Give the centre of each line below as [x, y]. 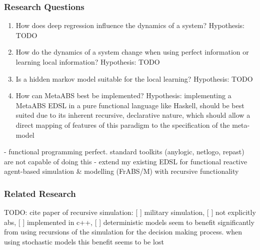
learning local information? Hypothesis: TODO [88, 62]
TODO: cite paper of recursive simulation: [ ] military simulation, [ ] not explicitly [130, 212]
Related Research [40, 193]
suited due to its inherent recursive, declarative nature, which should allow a [133, 115]
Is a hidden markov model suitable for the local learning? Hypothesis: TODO [134, 78]
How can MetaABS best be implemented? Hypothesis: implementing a [123, 95]
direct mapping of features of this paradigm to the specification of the [123, 124]
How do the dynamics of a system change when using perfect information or [132, 52]
